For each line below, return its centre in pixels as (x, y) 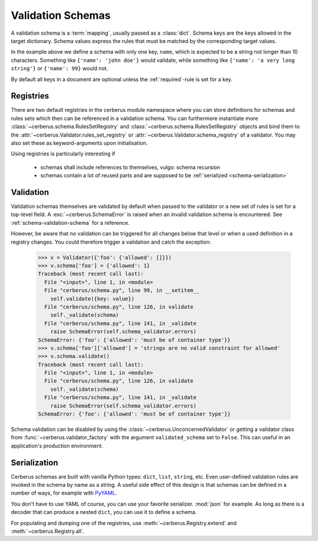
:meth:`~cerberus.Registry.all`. (48, 531)
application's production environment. (57, 446)
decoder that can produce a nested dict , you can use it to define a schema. (104, 512)
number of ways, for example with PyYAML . (64, 493)
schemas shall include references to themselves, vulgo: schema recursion (130, 167)
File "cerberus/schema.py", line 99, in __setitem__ (122, 291)
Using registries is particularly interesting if (63, 154)
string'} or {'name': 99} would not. (59, 68)
